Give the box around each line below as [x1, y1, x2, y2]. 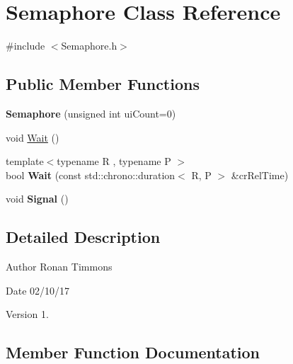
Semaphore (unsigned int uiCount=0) [6, 106, 176, 120]
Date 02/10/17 [6, 283, 70, 297]
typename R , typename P [57, 154, 171, 169]
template [6, 154, 44, 169]
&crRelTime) [231, 167, 289, 182]
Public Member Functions [6, 73, 200, 95]
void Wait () [6, 130, 59, 144]
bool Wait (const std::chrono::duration [6, 167, 176, 182]
